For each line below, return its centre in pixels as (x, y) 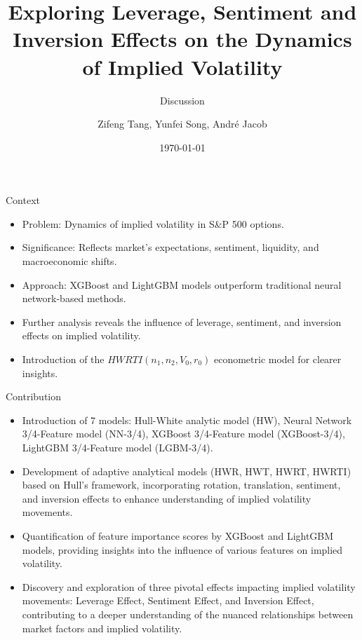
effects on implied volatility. (81, 335)
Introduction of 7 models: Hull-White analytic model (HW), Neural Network (187, 420)
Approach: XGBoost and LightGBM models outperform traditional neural (182, 284)
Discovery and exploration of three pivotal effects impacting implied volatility (189, 586)
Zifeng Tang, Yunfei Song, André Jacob (182, 124)
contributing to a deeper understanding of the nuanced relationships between (188, 614)
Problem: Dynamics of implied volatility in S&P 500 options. (153, 223)
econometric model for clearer (277, 359)
